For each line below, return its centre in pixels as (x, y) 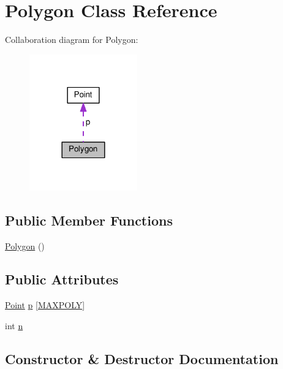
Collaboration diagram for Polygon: (72, 40)
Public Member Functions (89, 220)
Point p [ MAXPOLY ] (45, 305)
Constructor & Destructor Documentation (142, 358)
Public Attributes (62, 279)
